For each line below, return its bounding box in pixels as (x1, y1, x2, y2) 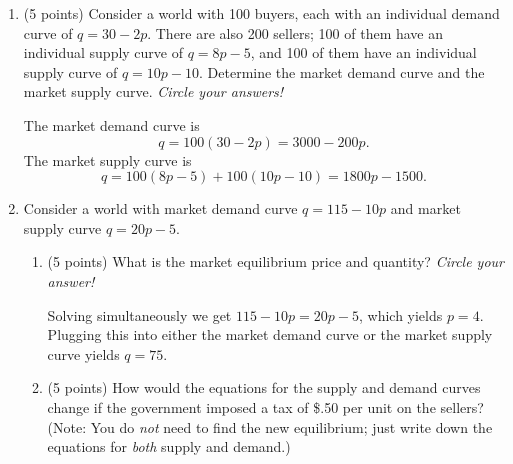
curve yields (47, 343, 120, 364)
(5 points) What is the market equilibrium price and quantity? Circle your (47, 251, 505, 272)
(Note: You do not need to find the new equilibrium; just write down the (47, 416, 493, 437)
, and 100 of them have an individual (250, 42, 477, 63)
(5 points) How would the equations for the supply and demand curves (47, 377, 481, 398)
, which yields (358, 304, 443, 325)
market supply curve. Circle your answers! (23, 81, 284, 102)
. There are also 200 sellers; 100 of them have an (147, 22, 444, 43)
